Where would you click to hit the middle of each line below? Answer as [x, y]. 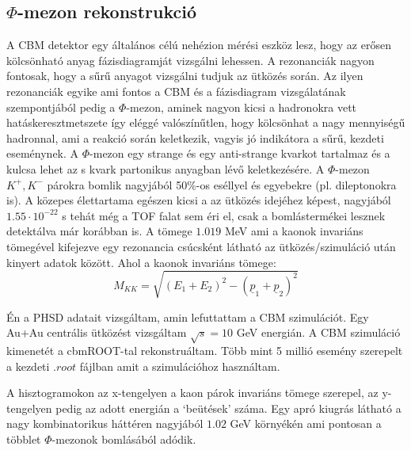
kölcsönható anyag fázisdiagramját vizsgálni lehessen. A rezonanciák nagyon [190, 60]
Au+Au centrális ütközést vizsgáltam [97, 332]
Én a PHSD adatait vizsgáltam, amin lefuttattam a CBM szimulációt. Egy [188, 317]
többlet [24, 439]
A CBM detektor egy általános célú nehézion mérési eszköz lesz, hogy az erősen [199, 45]
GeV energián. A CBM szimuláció [318, 332]
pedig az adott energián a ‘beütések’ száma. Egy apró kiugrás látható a [228, 408]
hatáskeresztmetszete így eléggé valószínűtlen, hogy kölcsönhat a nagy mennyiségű [206, 122]
